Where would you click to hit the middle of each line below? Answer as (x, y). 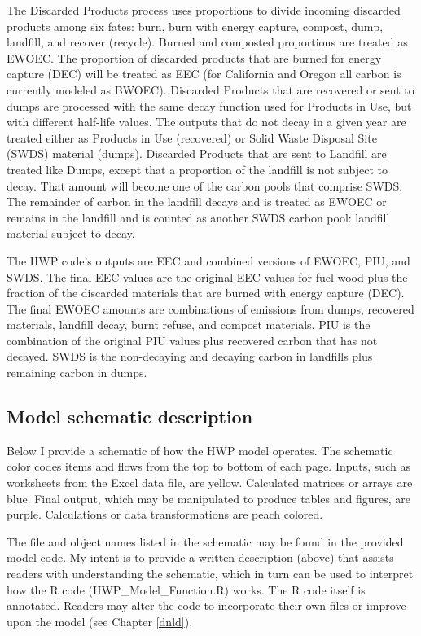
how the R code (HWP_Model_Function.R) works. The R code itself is (186, 589)
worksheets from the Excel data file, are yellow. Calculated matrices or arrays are (210, 482)
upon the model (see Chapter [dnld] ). (100, 621)
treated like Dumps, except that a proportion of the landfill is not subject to (197, 169)
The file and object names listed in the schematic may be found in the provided (205, 541)
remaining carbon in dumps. (77, 373)
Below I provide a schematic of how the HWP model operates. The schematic (200, 450)
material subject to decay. (71, 233)
